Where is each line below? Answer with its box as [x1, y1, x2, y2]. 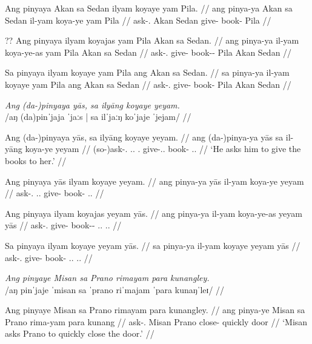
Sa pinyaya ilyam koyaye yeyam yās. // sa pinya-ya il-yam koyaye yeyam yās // [5, 239, 300, 251]
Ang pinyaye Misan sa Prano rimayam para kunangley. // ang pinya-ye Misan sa [5, 303, 305, 316]
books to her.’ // [5, 154, 67, 167]
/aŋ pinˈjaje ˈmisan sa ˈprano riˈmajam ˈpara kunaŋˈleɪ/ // [5, 283, 225, 296]
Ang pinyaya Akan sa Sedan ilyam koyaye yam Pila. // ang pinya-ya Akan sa [5, 2, 293, 14]
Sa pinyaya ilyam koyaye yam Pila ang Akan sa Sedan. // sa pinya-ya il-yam [5, 66, 290, 79]
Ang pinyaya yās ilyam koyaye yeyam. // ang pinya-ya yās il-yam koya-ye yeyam [5, 174, 304, 187]
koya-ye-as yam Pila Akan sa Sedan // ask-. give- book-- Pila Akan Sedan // [5, 45, 292, 58]
